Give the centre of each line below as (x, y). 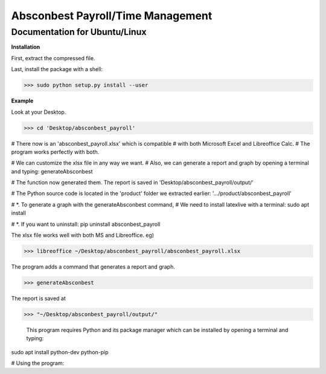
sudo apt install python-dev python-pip (60, 352)
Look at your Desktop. (39, 112)
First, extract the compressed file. (53, 58)
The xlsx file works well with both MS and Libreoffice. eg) (82, 235)
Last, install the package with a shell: (57, 69)
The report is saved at (39, 298)
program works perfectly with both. (55, 152)
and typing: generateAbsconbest (52, 171)
